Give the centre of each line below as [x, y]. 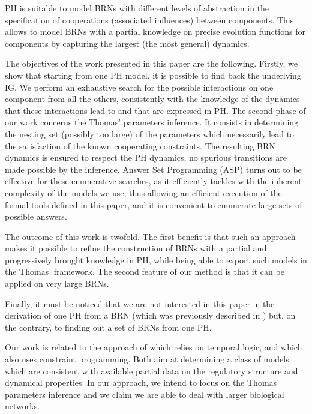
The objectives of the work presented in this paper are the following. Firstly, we [151, 63]
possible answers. [36, 216]
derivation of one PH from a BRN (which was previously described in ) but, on [150, 315]
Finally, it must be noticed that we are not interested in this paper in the [140, 303]
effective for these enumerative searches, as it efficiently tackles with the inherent [153, 181]
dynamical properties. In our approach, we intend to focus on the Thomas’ [142, 382]
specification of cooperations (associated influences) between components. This [149, 19]
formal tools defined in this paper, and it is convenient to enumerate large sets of [154, 204]
